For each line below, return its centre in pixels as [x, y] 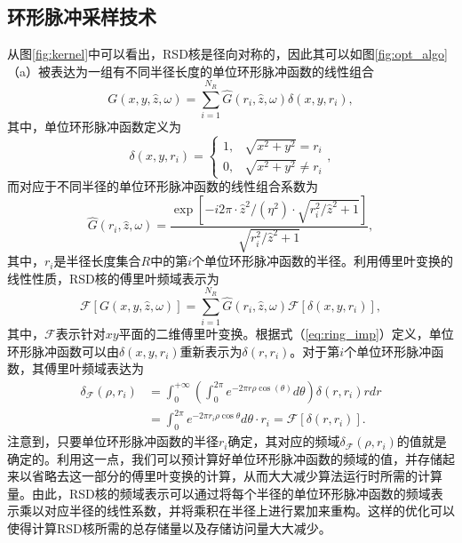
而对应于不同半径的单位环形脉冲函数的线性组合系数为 [163, 186]
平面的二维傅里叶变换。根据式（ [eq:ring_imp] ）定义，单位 [286, 333]
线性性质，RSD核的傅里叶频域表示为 [113, 278]
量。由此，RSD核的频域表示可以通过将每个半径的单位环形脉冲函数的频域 [219, 493]
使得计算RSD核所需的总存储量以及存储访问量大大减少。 [169, 528]
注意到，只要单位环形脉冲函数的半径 [113, 441]
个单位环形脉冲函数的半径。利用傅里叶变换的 [322, 261]
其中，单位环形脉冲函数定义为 [94, 126]
